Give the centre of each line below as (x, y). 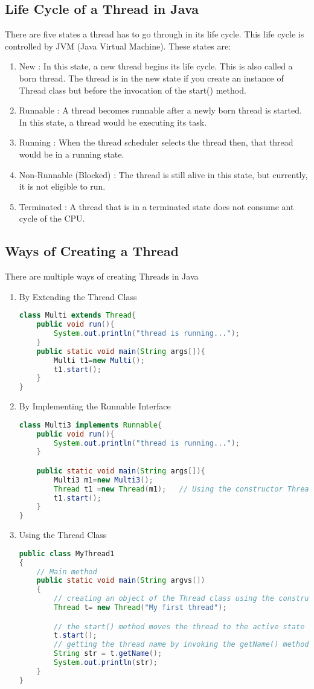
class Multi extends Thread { (78, 316)
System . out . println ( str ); (106, 663)
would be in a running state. (72, 154)
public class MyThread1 (67, 553)
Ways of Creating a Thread (92, 251)
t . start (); (75, 636)
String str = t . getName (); (108, 654)
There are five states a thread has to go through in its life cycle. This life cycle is (155, 34)
